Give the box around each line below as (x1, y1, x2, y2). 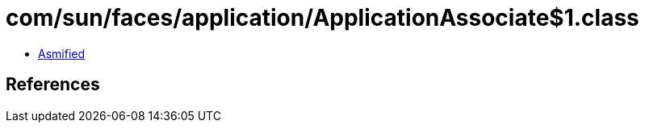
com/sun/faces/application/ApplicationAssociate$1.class (6, 4, 639, 31)
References (6, 74, 100, 95)
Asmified (38, 46, 86, 60)
